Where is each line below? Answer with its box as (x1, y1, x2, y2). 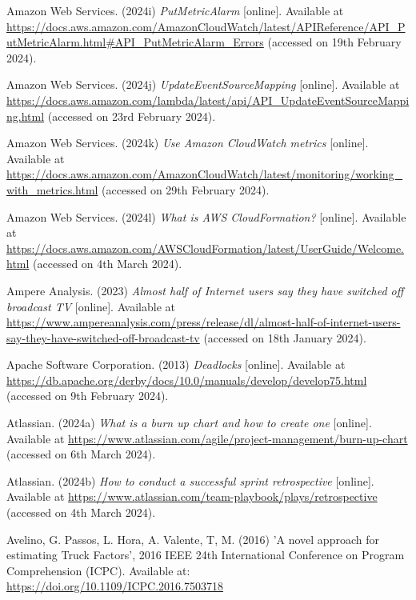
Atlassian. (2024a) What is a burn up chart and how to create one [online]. (6, 414, 372, 431)
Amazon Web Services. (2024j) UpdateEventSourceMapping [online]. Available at (6, 76, 400, 93)
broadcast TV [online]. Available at (6, 298, 175, 314)
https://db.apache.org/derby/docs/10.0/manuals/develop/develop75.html (6, 371, 367, 388)
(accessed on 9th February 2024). (6, 387, 169, 404)
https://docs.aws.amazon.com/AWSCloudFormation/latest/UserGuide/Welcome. (6, 239, 404, 256)
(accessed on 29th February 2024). (102, 181, 270, 198)
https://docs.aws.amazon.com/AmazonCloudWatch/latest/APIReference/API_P (6, 18, 406, 34)
